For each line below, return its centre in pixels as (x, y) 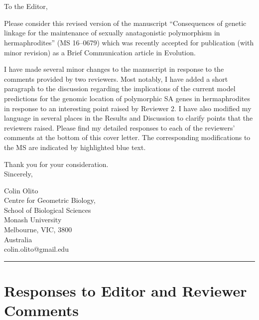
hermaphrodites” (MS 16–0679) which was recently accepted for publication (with (129, 42)
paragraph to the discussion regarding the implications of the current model (120, 88)
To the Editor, (26, 6)
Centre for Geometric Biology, (50, 200)
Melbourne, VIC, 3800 (38, 230)
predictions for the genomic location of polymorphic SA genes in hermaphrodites (127, 98)
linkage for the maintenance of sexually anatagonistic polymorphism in (112, 33)
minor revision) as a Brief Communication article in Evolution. (100, 52)
